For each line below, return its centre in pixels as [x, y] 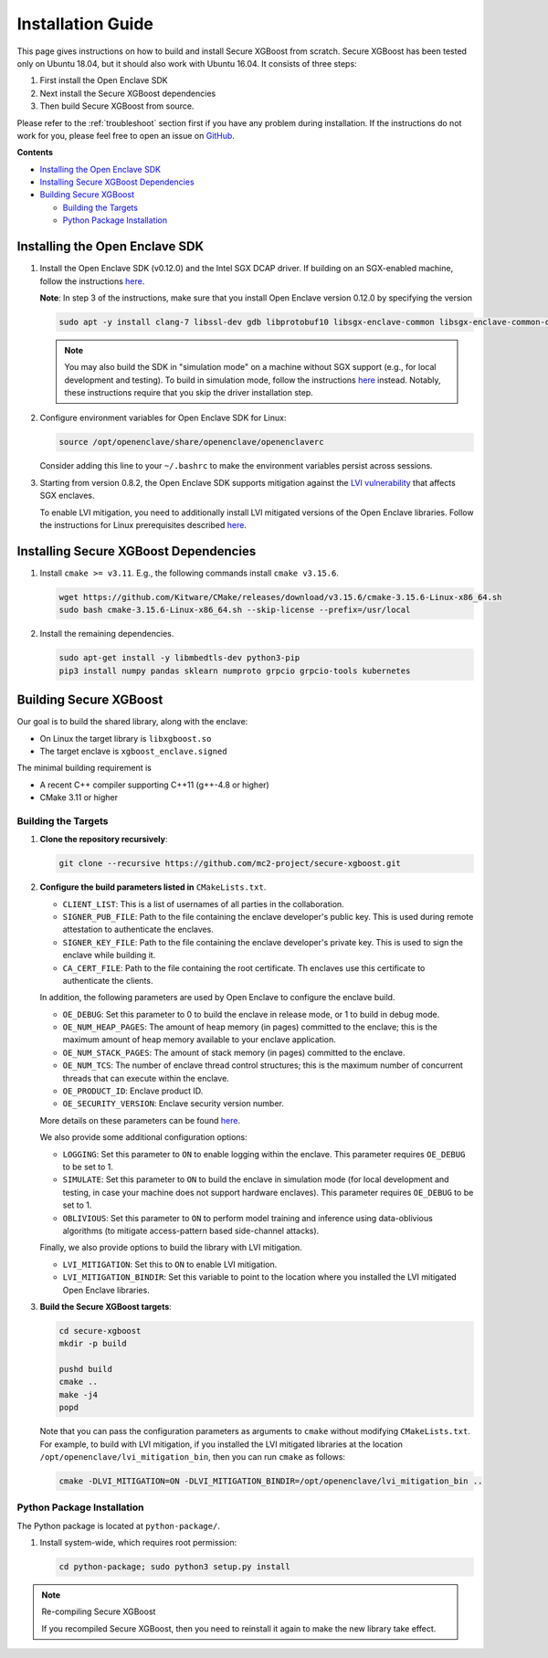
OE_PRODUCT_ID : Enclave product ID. [133, 1091]
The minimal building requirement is [84, 768]
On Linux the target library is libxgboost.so [126, 738]
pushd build [86, 1369]
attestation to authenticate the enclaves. [138, 929]
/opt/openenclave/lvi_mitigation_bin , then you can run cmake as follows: [193, 1457]
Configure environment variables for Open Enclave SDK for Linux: [163, 418]
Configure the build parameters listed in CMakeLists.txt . [153, 887]
